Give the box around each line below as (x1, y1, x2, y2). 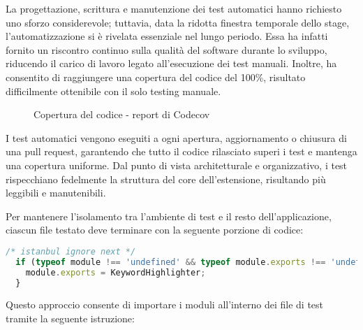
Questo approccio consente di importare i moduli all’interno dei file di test (6, 297, 324, 312)
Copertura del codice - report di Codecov (34, 107, 210, 122)
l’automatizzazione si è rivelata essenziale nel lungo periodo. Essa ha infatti (6, 29, 328, 43)
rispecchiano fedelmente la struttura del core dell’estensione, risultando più (6, 171, 326, 186)
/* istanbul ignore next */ (6, 246, 136, 257)
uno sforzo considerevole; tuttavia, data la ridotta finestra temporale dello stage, (6, 15, 350, 29)
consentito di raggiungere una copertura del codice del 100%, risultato (6, 69, 306, 84)
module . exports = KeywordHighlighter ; (25, 267, 206, 278)
